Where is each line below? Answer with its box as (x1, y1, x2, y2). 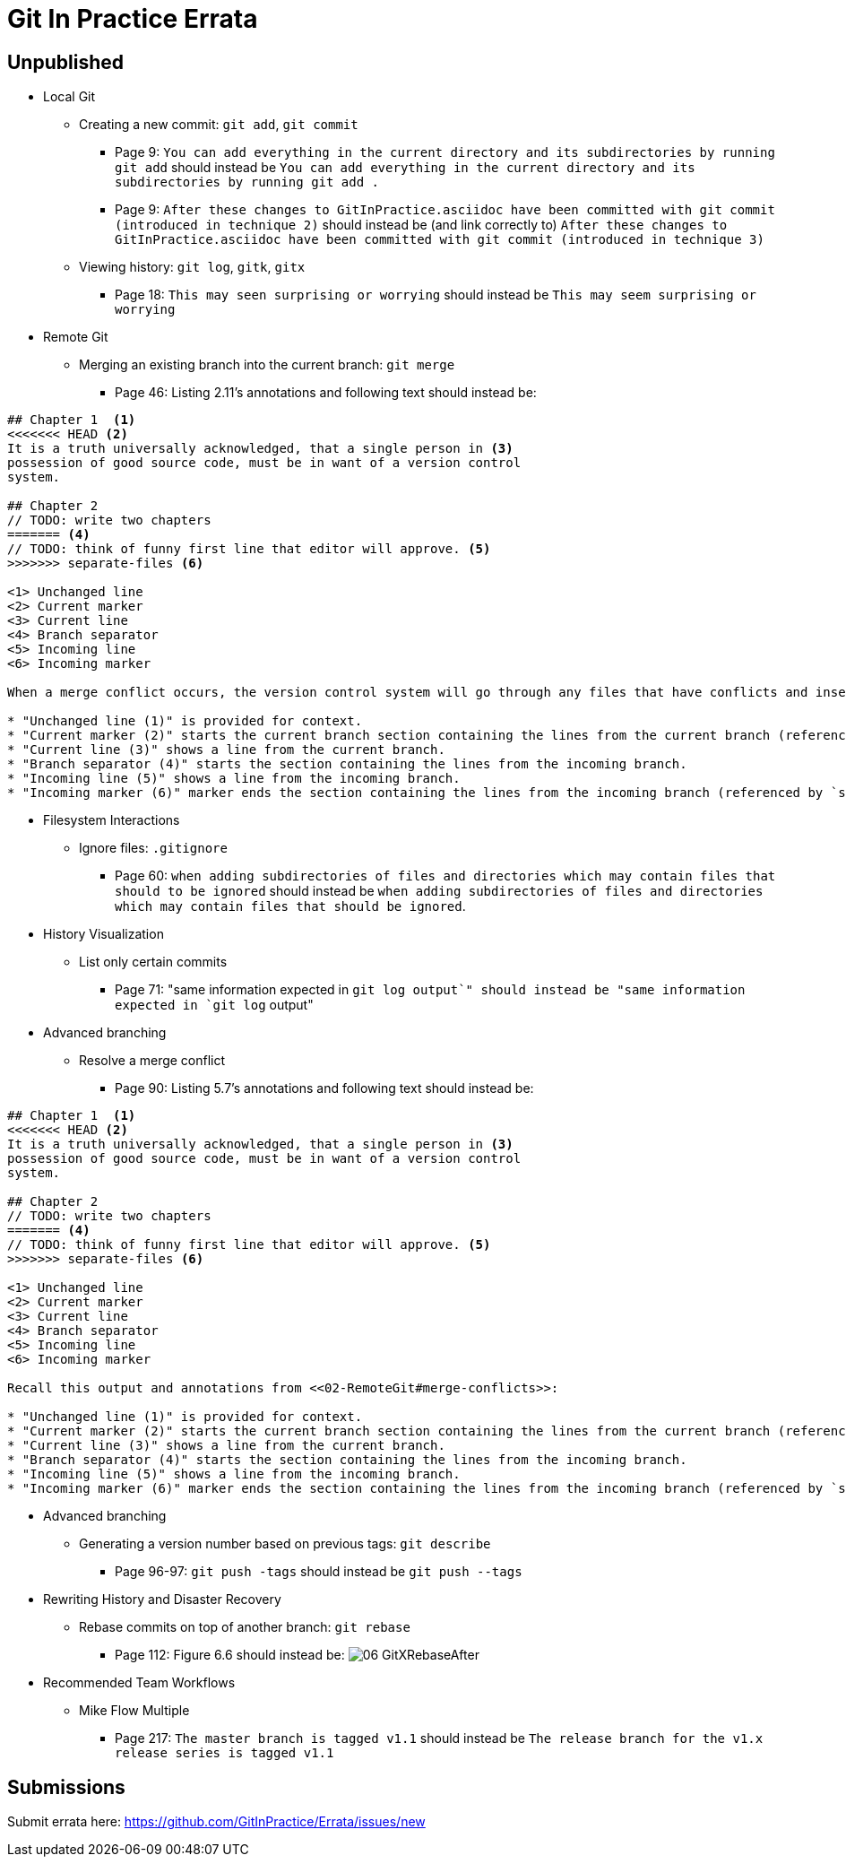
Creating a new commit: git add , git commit (79, 117, 358, 133)
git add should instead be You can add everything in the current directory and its (115, 160, 695, 176)
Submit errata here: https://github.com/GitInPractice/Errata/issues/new (7, 1814, 426, 1830)
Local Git (43, 89, 96, 105)
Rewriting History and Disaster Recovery (43, 1591, 281, 1608)
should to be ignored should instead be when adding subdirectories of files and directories (115, 883, 764, 899)
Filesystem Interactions (43, 812, 180, 828)
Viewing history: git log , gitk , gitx (79, 259, 306, 275)
